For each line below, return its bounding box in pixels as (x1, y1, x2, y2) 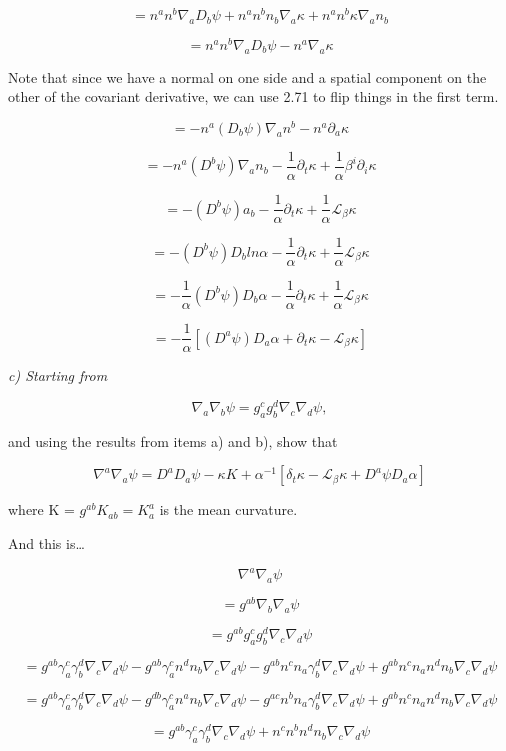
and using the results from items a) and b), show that (8, 430, 338, 451)
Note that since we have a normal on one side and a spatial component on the (8, 66, 487, 87)
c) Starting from (8, 365, 108, 386)
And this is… (8, 532, 85, 553)
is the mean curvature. (159, 499, 298, 520)
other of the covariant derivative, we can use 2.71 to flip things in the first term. (8, 86, 499, 107)
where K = (8, 499, 75, 520)
